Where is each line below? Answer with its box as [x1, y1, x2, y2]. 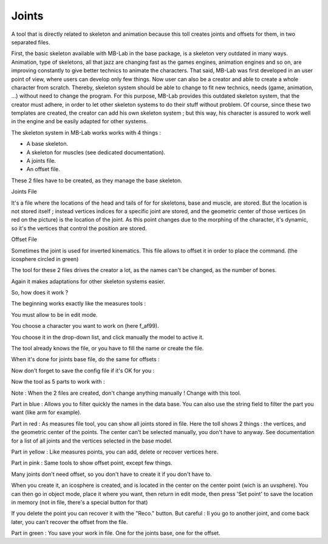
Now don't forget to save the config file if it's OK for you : [11, 367, 155, 374]
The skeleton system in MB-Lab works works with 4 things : [11, 129, 161, 136]
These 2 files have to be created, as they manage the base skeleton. [11, 177, 182, 184]
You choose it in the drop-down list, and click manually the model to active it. [11, 333, 204, 341]
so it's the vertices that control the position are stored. [11, 225, 147, 232]
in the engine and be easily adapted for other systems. [11, 118, 148, 125]
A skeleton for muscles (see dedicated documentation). [26, 149, 166, 156]
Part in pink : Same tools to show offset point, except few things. [11, 459, 173, 467]
